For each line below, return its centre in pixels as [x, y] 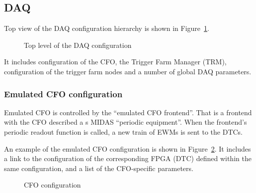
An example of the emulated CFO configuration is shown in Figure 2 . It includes [128, 148]
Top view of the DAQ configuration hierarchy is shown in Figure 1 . [107, 28]
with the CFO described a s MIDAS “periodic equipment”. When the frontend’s [126, 122]
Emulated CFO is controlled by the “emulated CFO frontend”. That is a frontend [128, 112]
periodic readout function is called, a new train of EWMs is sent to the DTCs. [124, 131]
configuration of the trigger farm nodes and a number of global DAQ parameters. [128, 71]
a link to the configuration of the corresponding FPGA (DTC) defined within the [128, 158]
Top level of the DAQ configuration [78, 45]
